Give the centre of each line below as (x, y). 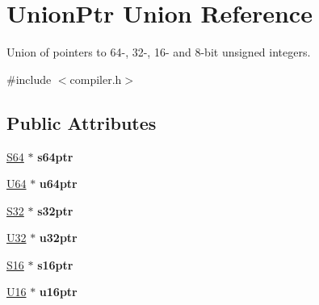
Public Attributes (82, 122)
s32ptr (55, 210)
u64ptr (58, 184)
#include (29, 79)
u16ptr (58, 292)
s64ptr (55, 156)
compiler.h (96, 79)
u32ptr (58, 238)
